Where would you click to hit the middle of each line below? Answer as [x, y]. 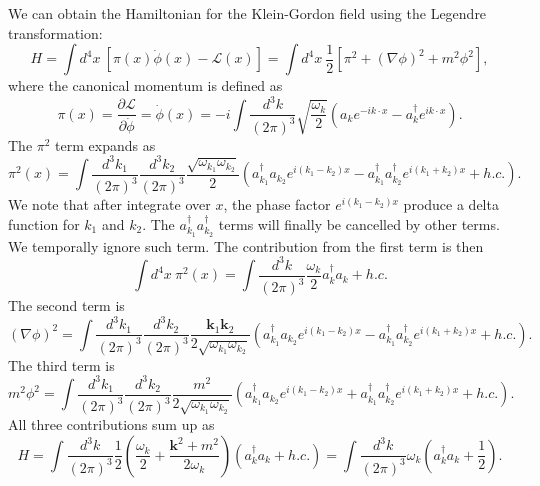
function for [44, 223]
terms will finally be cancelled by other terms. [359, 223]
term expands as [105, 144]
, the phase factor [277, 204]
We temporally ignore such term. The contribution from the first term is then [246, 245]
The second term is [66, 305]
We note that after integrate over [109, 204]
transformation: [55, 32]
